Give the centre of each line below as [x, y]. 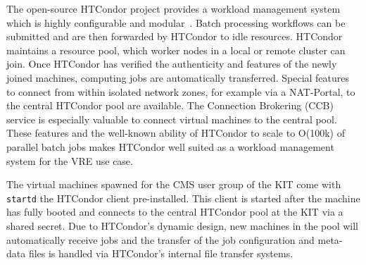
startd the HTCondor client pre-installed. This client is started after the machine [183, 198]
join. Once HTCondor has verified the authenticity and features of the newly [172, 64]
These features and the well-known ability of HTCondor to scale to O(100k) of [176, 133]
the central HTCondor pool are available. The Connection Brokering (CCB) [170, 105]
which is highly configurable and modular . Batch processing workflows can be [176, 22]
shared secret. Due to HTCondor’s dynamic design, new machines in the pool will [183, 225]
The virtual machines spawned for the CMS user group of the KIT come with [174, 184]
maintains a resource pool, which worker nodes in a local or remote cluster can [176, 50]
